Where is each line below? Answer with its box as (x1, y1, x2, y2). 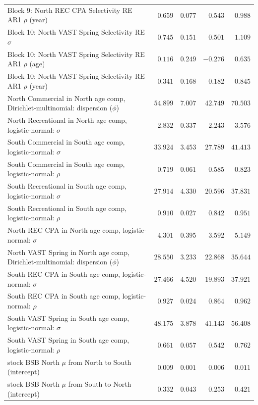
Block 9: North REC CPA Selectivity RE (7, 4, 132, 15)
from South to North (68, 379, 131, 389)
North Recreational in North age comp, (7, 114, 127, 125)
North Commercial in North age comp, (7, 93, 126, 103)
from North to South (68, 356, 131, 367)
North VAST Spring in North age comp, (7, 247, 129, 257)
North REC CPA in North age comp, (7, 225, 121, 235)
